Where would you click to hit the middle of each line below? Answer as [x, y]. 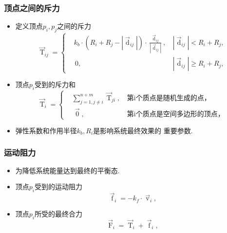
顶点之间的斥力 [32, 8]
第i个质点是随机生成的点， [169, 98]
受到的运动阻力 [59, 187]
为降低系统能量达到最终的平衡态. [67, 170]
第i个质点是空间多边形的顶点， [176, 114]
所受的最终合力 [59, 213]
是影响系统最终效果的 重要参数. [143, 131]
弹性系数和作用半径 [46, 131]
